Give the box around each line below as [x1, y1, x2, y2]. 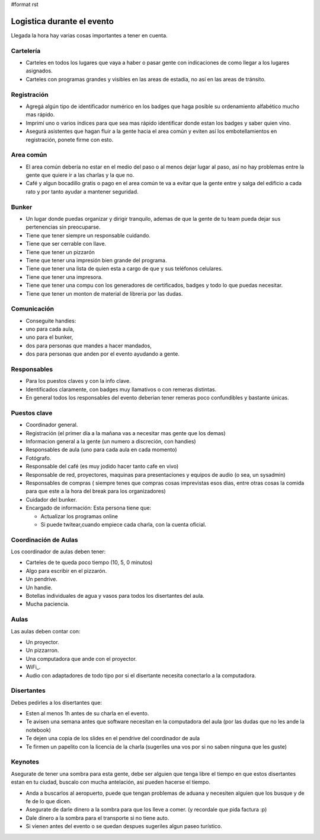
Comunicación [11, 305, 55, 313]
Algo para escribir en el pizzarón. [25, 567, 107, 574]
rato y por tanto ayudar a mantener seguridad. [25, 188, 139, 195]
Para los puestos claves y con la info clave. [25, 378, 131, 385]
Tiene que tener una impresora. [25, 273, 103, 280]
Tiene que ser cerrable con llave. [25, 240, 107, 248]
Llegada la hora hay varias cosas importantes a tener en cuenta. [11, 31, 168, 39]
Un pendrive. [25, 576, 57, 583]
